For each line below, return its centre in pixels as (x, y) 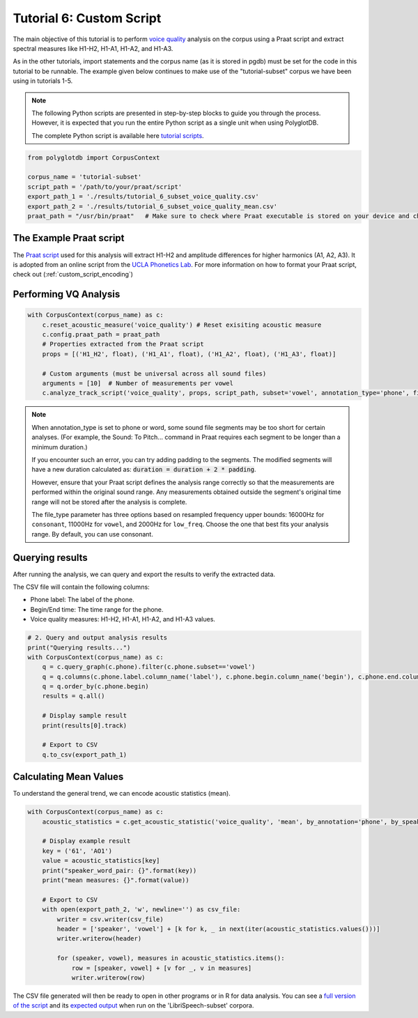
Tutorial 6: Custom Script (87, 18)
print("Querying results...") (79, 647)
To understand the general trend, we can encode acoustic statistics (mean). (122, 794)
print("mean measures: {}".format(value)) (116, 880)
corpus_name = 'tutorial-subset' (85, 177)
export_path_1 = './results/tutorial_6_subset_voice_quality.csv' (143, 196)
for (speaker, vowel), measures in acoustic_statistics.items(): (171, 958)
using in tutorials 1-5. (43, 81)
